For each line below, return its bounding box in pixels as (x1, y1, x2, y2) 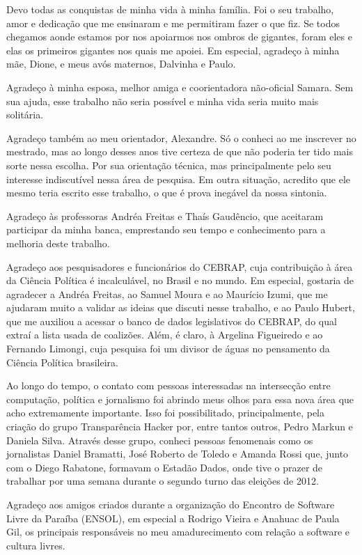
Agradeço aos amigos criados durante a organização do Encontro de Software (6, 497, 335, 511)
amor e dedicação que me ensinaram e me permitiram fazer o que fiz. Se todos (6, 15, 340, 30)
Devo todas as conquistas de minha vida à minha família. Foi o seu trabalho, (6, 2, 334, 16)
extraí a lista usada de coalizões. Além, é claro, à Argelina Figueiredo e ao (6, 327, 323, 342)
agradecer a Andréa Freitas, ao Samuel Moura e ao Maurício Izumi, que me (6, 286, 328, 301)
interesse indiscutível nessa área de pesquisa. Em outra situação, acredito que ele (6, 171, 351, 186)
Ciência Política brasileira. (6, 354, 118, 369)
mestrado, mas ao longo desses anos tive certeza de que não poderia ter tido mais (6, 144, 354, 159)
